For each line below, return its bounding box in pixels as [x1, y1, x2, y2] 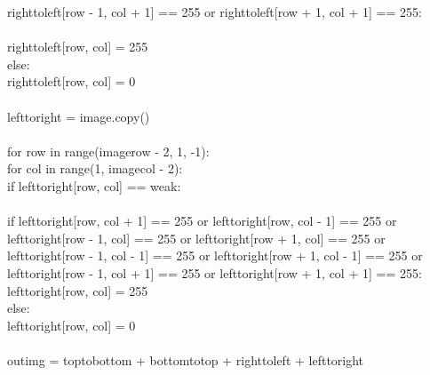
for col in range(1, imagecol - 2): [7, 159, 183, 178]
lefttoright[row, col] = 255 [7, 281, 148, 299]
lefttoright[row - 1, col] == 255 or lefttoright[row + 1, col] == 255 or [7, 228, 386, 247]
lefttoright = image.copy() [7, 107, 150, 125]
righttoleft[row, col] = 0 [7, 72, 136, 91]
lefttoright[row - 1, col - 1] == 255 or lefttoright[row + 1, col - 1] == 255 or [7, 246, 423, 265]
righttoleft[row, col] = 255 [7, 37, 148, 56]
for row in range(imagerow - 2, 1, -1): [7, 141, 210, 160]
